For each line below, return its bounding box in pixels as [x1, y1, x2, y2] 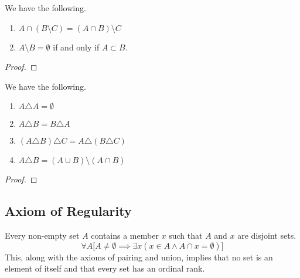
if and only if [53, 40, 100, 53]
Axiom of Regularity [5, 202, 132, 220]
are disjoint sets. [237, 229, 296, 242]
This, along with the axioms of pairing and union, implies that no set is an [5, 250, 273, 263]
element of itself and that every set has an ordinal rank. [5, 262, 205, 274]
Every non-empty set [5, 229, 80, 242]
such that [169, 229, 203, 242]
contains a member [91, 229, 159, 242]
